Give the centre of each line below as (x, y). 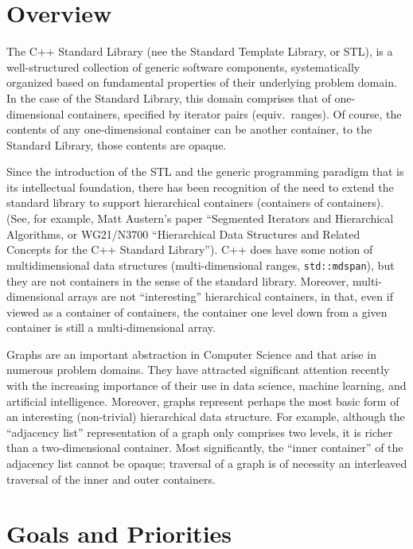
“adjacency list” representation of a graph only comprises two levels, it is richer (200, 432)
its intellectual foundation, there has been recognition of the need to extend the (200, 187)
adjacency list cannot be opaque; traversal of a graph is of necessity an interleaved (207, 463)
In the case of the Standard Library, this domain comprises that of (169, 97)
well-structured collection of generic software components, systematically (183, 66)
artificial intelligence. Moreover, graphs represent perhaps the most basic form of (203, 401)
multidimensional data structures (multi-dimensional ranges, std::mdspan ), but (201, 265)
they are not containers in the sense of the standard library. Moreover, (178, 280)
